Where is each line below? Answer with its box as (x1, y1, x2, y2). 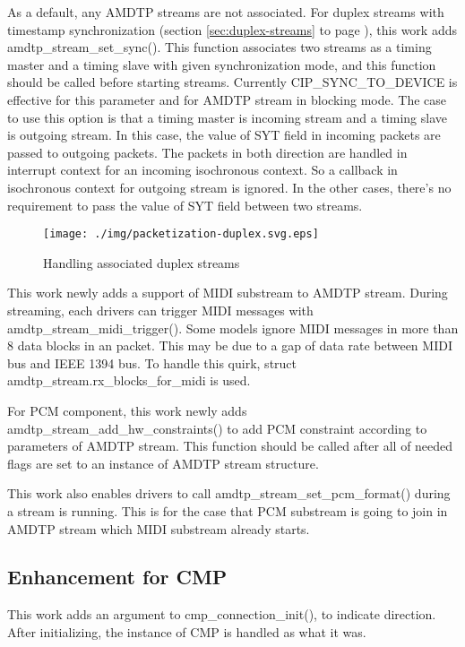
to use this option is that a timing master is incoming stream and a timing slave (7, 108, 447, 126)
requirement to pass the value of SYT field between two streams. (7, 195, 363, 214)
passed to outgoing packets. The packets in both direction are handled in (7, 142, 408, 161)
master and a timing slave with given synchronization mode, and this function (7, 55, 436, 73)
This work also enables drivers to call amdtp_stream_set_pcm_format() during (7, 484, 451, 503)
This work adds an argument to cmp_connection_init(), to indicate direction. (7, 605, 436, 624)
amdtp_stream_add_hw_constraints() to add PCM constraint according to (7, 418, 427, 437)
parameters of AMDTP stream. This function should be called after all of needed (7, 436, 453, 455)
